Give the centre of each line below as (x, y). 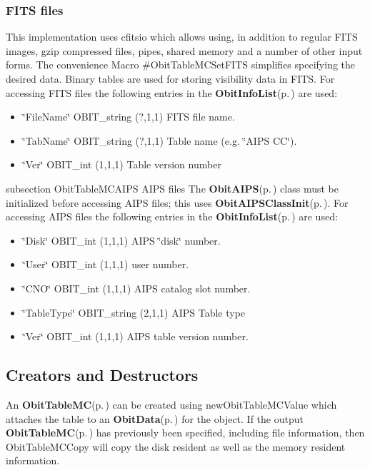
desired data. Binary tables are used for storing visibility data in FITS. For (170, 78)
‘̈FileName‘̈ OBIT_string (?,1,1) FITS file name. (129, 117)
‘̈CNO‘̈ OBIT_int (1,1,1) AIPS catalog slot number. (136, 288)
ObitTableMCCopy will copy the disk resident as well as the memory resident (176, 446)
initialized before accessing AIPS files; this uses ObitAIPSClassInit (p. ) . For (177, 202)
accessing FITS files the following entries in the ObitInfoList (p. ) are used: (172, 92)
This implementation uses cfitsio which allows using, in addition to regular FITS (182, 37)
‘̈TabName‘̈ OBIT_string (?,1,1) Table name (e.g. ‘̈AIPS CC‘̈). (160, 140)
